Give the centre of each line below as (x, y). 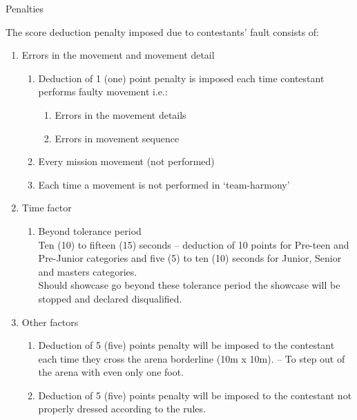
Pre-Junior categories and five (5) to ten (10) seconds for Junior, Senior (190, 258)
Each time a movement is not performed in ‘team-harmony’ (164, 184)
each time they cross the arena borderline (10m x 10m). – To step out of (192, 358)
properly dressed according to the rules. (122, 409)
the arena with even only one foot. (111, 372)
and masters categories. (88, 271)
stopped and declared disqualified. (110, 298)
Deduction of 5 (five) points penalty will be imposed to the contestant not (195, 395)
